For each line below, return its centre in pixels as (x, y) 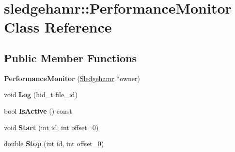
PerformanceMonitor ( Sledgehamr (59, 78)
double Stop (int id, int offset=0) (54, 144)
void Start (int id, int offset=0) (51, 127)
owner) (130, 78)
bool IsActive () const (38, 110)
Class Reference (58, 27)
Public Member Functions (70, 58)
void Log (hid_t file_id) (41, 94)
